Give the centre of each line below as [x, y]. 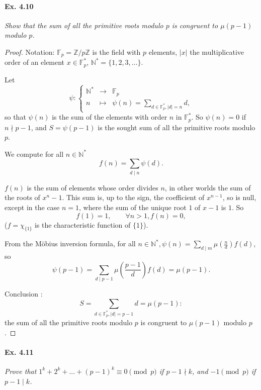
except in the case [32, 207]
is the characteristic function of [82, 224]
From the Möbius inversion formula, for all [70, 243]
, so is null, [239, 197]
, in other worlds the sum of [208, 187]
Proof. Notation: [30, 52]
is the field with [116, 52]
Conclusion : [24, 294]
